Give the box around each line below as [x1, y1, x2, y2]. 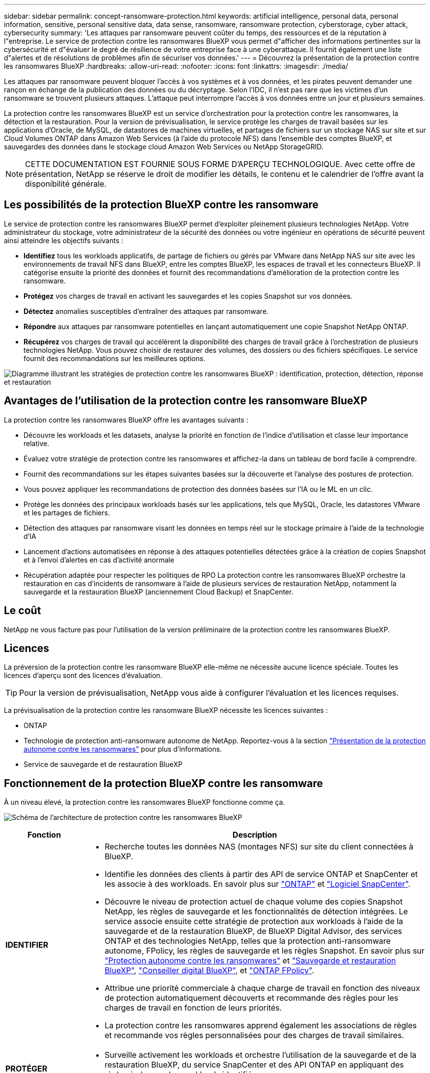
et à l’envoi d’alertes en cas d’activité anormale [24, 555, 174, 564]
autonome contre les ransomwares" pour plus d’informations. [24, 745, 222, 754]
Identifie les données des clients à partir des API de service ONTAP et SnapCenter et [105, 869, 418, 879]
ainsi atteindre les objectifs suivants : [4, 236, 124, 245]
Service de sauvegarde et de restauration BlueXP [24, 760, 183, 769]
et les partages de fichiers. [24, 508, 110, 517]
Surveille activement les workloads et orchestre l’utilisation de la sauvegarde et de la [105, 1050, 417, 1060]
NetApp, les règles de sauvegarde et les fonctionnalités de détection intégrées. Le [105, 906, 408, 917]
